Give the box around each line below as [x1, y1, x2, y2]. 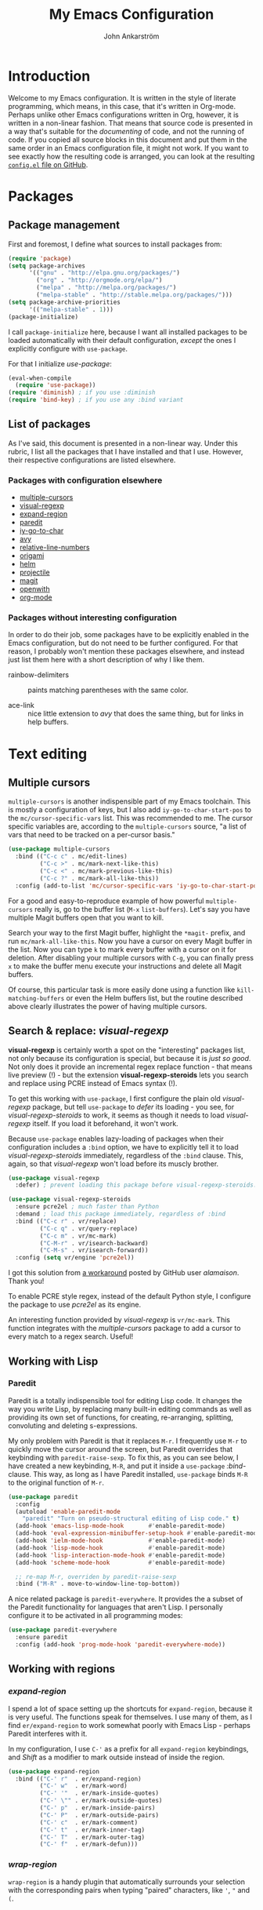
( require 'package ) [8, 254, 72, 262]
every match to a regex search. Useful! [8, 1332, 134, 1341]
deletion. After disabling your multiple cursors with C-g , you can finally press [8, 953, 254, 962]
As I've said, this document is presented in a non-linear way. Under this [8, 438, 239, 448]
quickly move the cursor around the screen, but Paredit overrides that [8, 1444, 233, 1453]
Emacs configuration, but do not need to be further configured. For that [8, 638, 239, 648]
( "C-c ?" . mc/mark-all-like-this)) [39, 874, 159, 882]
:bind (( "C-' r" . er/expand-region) [15, 1775, 142, 1783]
